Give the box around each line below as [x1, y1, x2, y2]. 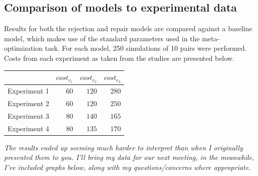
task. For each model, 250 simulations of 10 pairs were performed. [45, 43, 247, 53]
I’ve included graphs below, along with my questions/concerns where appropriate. [4, 162, 251, 172]
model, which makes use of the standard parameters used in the [4, 33, 200, 43]
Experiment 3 [8, 110, 50, 121]
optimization [4, 43, 43, 53]
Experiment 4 [8, 123, 50, 133]
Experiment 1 [8, 85, 50, 96]
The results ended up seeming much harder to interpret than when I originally [4, 142, 243, 152]
